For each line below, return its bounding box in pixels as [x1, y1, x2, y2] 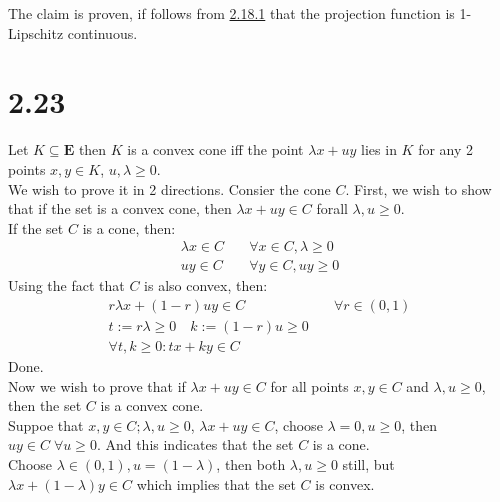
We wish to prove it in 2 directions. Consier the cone [8, 178, 331, 199]
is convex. [315, 473, 375, 494]
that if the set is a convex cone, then [8, 198, 232, 219]
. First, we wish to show [345, 178, 492, 199]
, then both [216, 454, 286, 474]
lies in [361, 139, 397, 160]
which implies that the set [136, 473, 296, 494]
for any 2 [418, 139, 474, 160]
